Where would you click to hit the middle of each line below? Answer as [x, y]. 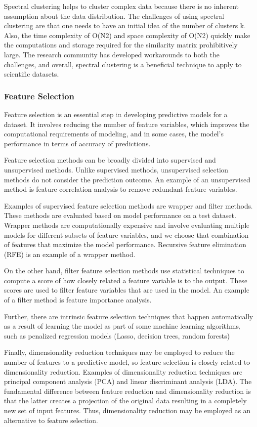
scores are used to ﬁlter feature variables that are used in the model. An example [127, 290]
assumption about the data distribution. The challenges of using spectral [114, 16]
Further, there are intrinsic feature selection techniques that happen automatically [128, 316]
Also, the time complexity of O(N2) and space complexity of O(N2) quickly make [127, 35]
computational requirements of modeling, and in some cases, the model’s [114, 134]
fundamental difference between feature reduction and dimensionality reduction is [128, 391]
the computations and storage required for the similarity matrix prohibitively [121, 45]
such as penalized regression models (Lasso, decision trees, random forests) [117, 335]
